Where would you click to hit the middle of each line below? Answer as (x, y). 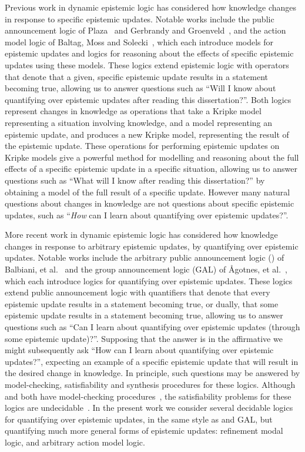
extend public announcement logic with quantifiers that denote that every (138, 292)
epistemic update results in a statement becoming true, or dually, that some (142, 303)
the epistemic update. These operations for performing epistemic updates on (142, 146)
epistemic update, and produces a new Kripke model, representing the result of (147, 134)
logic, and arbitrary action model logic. (75, 442)
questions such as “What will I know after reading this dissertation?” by (135, 180)
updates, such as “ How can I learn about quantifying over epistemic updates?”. (147, 215)
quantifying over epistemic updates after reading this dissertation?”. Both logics (148, 99)
